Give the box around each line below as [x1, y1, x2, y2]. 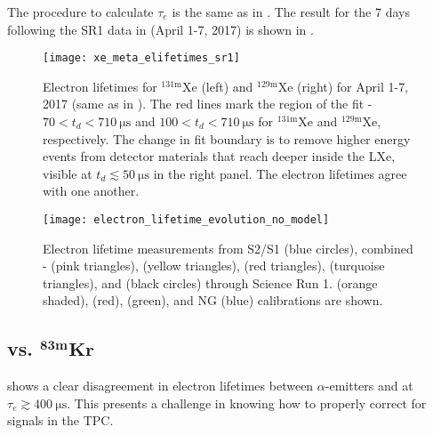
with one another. [43, 181, 140, 200]
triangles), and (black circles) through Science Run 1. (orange [43, 273, 378, 292]
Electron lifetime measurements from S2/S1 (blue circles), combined [43, 238, 413, 257]
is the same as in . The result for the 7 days [172, 3, 410, 20]
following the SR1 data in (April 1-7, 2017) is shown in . [7, 20, 314, 38]
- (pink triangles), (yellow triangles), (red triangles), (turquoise [43, 256, 385, 275]
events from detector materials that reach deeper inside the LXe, [43, 147, 396, 165]
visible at [43, 164, 92, 182]
